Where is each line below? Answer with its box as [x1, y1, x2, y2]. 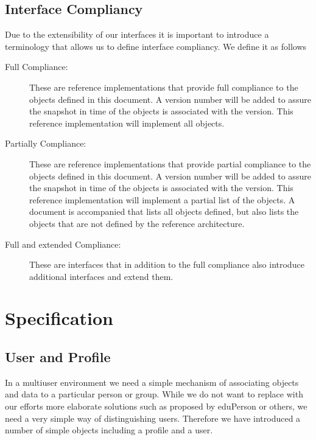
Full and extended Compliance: [5, 237, 121, 250]
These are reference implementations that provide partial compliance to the [29, 157, 311, 170]
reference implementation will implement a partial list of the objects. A [29, 193, 295, 206]
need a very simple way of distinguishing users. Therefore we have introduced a [5, 411, 301, 424]
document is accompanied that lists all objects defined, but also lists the [29, 205, 299, 218]
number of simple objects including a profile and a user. [5, 424, 213, 436]
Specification [5, 306, 113, 330]
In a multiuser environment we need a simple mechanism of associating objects [5, 375, 299, 388]
